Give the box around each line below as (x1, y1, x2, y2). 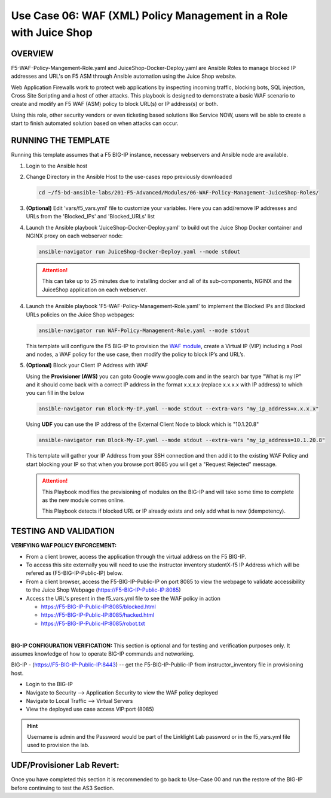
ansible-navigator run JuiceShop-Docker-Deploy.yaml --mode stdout (38, 248, 241, 255)
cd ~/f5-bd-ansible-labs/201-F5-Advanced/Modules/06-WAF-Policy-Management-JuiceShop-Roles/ (38, 189, 319, 196)
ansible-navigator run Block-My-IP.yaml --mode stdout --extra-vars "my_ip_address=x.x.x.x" (38, 406, 319, 412)
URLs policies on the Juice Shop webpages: (26, 311, 134, 318)
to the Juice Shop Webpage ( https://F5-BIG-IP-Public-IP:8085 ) (26, 586, 182, 593)
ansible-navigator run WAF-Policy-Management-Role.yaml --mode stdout (38, 327, 250, 334)
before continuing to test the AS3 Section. (11, 784, 115, 791)
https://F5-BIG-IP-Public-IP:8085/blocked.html (41, 603, 157, 610)
